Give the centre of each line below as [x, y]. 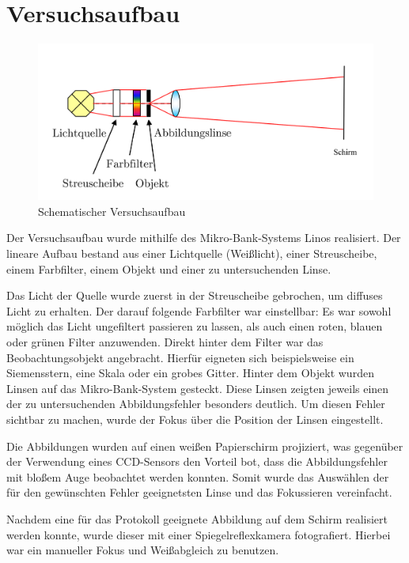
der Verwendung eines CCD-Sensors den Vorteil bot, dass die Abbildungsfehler [197, 461]
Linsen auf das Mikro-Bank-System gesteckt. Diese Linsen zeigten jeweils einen [198, 388]
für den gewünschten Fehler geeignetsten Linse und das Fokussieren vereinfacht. [199, 492]
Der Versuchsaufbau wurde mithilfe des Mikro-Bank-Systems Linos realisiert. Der [204, 238]
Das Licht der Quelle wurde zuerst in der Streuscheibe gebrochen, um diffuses [195, 295]
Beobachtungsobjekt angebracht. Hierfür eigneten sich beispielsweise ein [180, 357]
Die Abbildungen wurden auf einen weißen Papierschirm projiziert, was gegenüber [205, 446]
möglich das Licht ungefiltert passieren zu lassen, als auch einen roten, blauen [195, 326]
